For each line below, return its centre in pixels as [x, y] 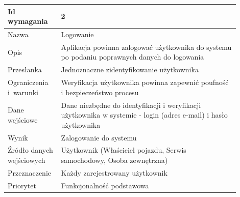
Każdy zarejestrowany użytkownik [114, 172]
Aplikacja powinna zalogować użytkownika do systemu [146, 47]
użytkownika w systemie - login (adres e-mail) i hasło [144, 115]
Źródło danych [30, 150]
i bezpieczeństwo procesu [100, 92]
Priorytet [22, 185]
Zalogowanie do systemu [99, 137]
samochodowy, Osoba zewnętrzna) [114, 160]
